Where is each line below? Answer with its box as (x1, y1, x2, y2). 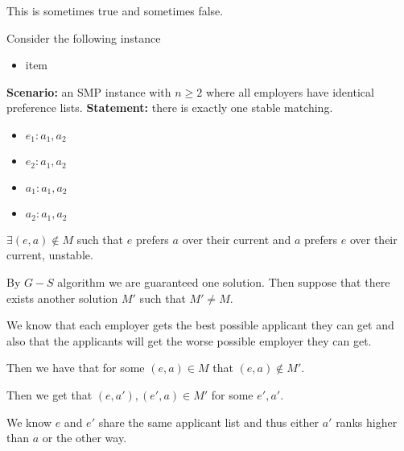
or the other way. (42, 429, 127, 446)
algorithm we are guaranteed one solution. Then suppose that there (57, 273, 390, 290)
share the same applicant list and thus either (98, 413, 319, 430)
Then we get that (6, 386, 93, 403)
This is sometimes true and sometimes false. (6, 2, 224, 19)
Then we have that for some (6, 359, 145, 376)
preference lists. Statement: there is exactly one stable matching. (6, 99, 333, 116)
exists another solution (6, 289, 118, 306)
